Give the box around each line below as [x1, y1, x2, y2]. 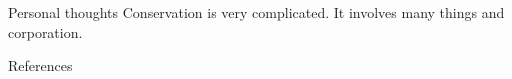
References [8, 55, 73, 76]
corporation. [8, 21, 83, 42]
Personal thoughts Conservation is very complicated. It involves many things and [8, 2, 505, 22]
